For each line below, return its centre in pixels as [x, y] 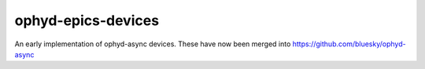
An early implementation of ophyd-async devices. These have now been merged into [153, 44]
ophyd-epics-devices [87, 20]
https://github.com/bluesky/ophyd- [349, 44]
